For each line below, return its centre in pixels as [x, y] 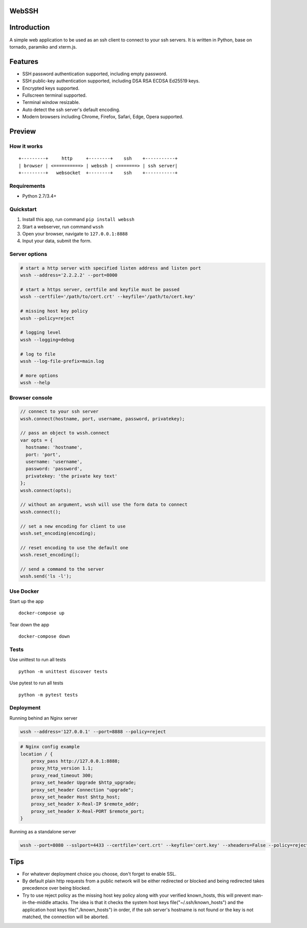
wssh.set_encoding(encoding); [58, 533]
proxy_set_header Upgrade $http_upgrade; [84, 783]
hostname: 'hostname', [54, 447]
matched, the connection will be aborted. [65, 917]
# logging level [41, 332]
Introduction [30, 27]
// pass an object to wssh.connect [65, 433]
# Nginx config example [50, 747]
